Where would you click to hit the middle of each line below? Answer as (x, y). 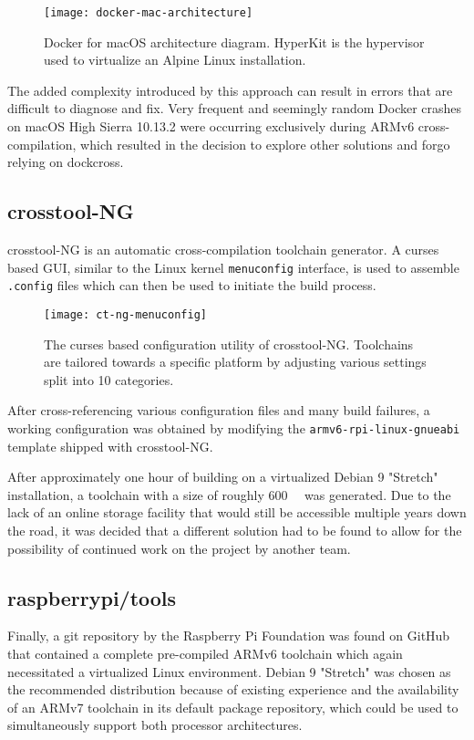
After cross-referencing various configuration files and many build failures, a (219, 410)
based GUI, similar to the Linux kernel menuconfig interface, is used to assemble (233, 267)
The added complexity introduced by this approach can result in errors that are (230, 90)
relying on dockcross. (66, 162)
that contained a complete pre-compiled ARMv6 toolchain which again (205, 653)
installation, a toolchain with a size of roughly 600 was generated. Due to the (229, 494)
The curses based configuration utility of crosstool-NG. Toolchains (229, 344)
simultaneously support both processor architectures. (155, 725)
